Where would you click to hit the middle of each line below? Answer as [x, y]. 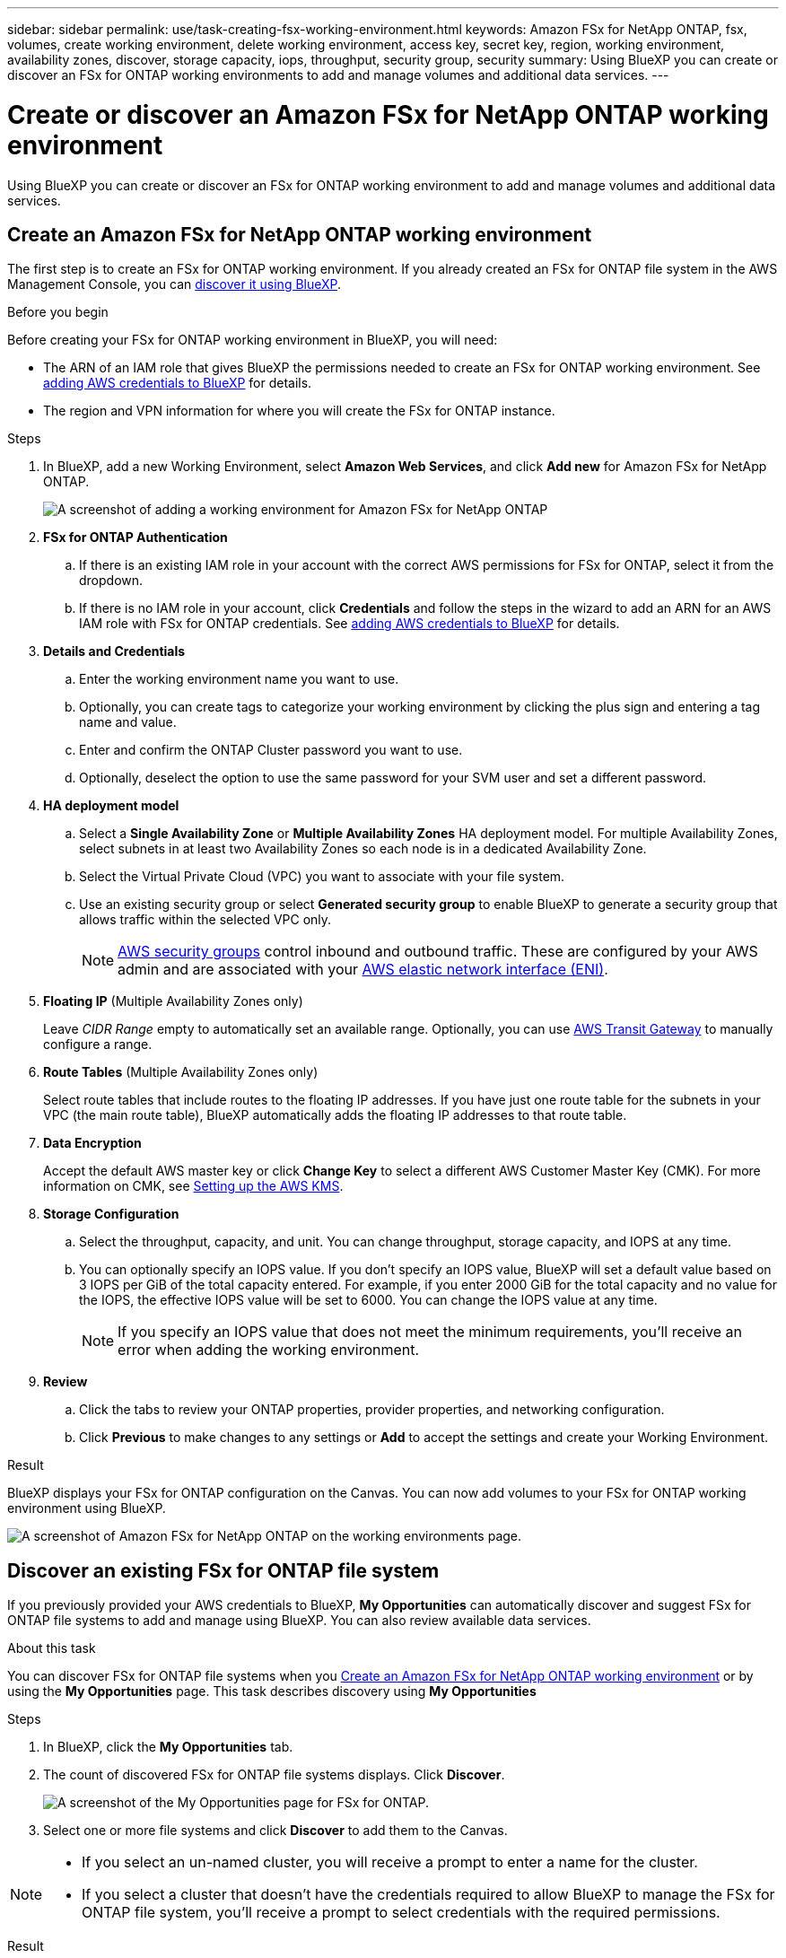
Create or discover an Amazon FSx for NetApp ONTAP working [388, 114]
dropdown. [111, 581]
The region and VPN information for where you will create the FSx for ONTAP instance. [299, 411]
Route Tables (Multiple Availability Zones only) [181, 1072]
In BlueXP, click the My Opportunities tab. [168, 1747]
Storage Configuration [111, 1214]
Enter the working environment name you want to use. [239, 679]
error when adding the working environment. [269, 1350]
